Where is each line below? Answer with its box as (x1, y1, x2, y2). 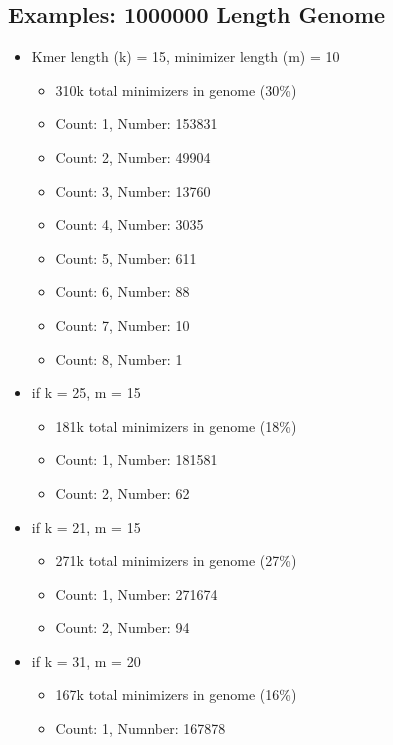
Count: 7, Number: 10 (55, 314, 190, 335)
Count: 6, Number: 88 (55, 281, 190, 302)
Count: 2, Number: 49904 (55, 146, 211, 167)
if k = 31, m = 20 (31, 650, 141, 671)
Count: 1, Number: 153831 (55, 113, 218, 134)
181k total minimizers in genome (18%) (55, 415, 297, 436)
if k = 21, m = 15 (31, 516, 141, 537)
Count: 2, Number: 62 (55, 482, 190, 503)
